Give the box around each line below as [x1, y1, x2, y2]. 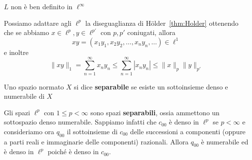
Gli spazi [4, 107, 30, 117]
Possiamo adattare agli [4, 18, 72, 28]
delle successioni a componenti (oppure [130, 126, 246, 136]
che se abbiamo [4, 27, 50, 37]
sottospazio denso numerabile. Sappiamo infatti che [4, 117, 157, 127]
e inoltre [4, 47, 29, 57]
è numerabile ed [201, 136, 249, 146]
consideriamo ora [4, 126, 54, 136]
